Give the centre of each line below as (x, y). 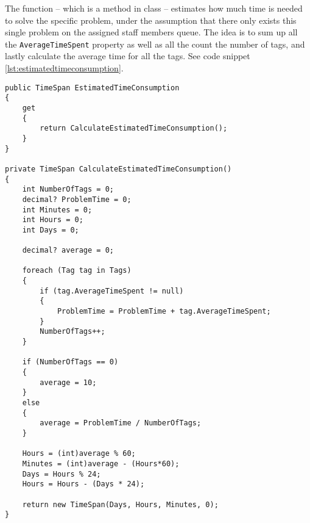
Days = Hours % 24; (62, 474)
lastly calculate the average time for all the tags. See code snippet (128, 56)
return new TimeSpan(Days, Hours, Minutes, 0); (120, 504)
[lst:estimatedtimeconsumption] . (64, 68)
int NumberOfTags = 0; (68, 189)
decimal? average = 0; (68, 251)
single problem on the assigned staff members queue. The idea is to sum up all (151, 32)
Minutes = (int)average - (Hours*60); (101, 463)
